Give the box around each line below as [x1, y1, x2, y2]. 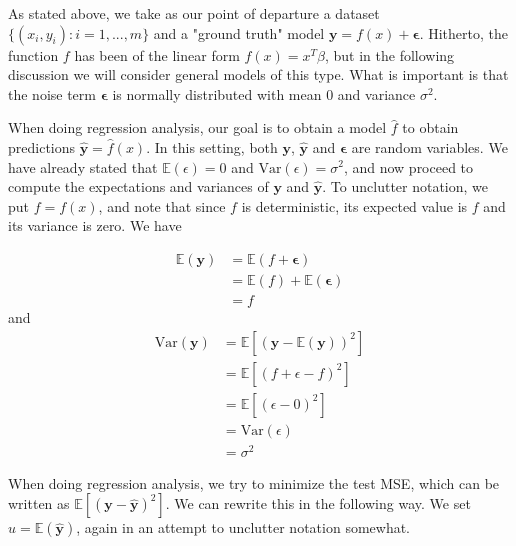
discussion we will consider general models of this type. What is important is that [8, 64, 509, 85]
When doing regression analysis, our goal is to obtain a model [8, 117, 387, 138]
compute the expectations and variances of [8, 176, 269, 197]
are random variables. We [351, 136, 508, 157]
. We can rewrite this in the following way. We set [165, 493, 471, 514]
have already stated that [8, 156, 158, 177]
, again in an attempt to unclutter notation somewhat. [76, 517, 411, 538]
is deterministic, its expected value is [241, 195, 468, 216]
